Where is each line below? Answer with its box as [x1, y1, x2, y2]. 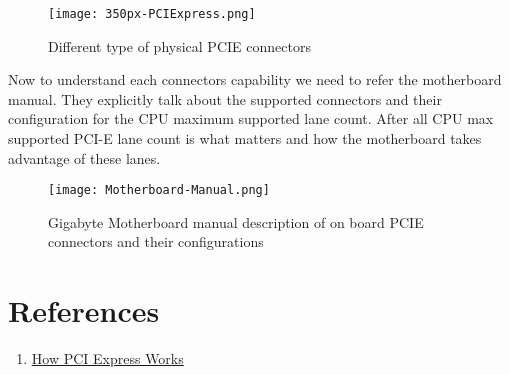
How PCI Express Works [31, 348, 184, 369]
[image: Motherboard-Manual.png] [48, 183, 270, 198]
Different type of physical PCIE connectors [48, 35, 311, 56]
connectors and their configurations [48, 231, 264, 252]
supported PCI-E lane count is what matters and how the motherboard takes [8, 128, 482, 149]
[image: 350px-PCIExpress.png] [48, 7, 256, 21]
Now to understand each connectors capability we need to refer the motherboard [8, 69, 502, 90]
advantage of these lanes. [8, 147, 161, 168]
